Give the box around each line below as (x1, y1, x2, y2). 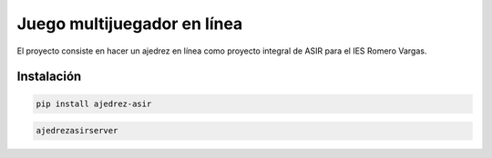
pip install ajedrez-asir (36, 98, 152, 109)
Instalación (16, 69, 82, 84)
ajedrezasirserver (36, 125, 118, 136)
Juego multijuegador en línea (16, 14, 243, 34)
